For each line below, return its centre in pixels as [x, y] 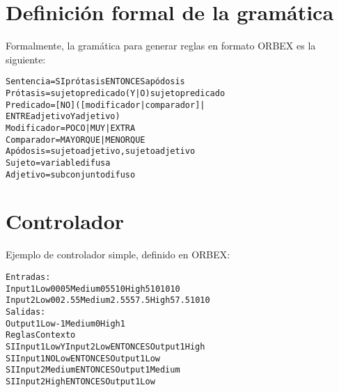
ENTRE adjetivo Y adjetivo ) [63, 117]
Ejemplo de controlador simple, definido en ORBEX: [118, 254]
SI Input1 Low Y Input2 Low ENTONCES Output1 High [105, 346]
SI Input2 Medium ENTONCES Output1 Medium [93, 370]
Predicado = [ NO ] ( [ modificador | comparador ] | [105, 105]
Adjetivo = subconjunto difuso [71, 174]
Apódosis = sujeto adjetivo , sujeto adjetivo [101, 151]
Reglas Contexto [41, 335]
